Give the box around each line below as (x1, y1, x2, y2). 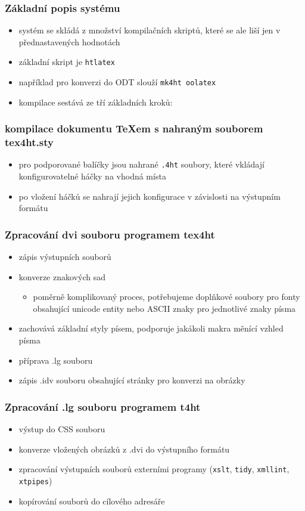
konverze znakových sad (18, 270, 105, 283)
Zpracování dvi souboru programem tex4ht (5, 227, 215, 241)
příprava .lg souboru (18, 354, 93, 366)
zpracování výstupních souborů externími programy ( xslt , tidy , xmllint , (18, 463, 290, 475)
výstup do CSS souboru (18, 423, 105, 435)
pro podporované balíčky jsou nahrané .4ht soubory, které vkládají (18, 158, 264, 171)
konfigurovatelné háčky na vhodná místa (18, 170, 166, 182)
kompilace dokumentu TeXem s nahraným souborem (5, 121, 263, 136)
